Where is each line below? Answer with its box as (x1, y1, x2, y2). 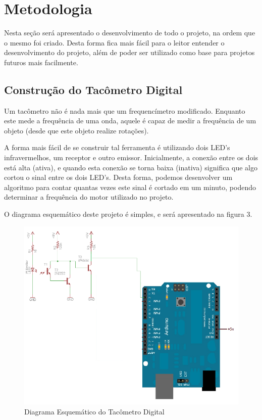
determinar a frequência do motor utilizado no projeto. (4, 192, 174, 202)
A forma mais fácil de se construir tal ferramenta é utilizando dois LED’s (4, 142, 230, 153)
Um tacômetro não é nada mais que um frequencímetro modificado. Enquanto (4, 105, 245, 116)
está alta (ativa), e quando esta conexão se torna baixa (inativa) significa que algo (4, 162, 257, 172)
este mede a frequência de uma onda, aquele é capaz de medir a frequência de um (4, 115, 256, 126)
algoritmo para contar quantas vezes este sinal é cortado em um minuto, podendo (4, 181, 256, 192)
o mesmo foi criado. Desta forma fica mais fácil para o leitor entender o (4, 37, 225, 48)
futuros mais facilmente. (4, 57, 78, 67)
